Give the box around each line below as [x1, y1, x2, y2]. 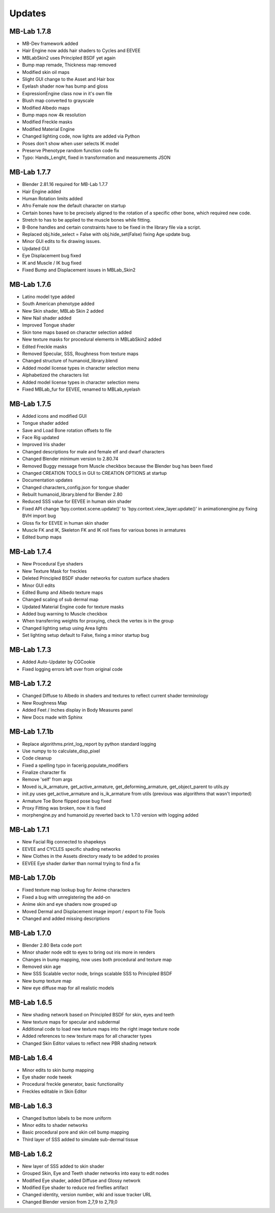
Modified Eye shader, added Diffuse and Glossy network [22, 1177, 141, 1183]
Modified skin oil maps [22, 69, 70, 75]
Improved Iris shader [22, 441, 66, 448]
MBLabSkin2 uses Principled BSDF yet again [22, 55, 116, 61]
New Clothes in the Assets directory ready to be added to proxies [22, 853, 160, 859]
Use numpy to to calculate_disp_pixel [22, 748, 100, 754]
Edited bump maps [22, 534, 62, 540]
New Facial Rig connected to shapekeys [22, 839, 106, 845]
